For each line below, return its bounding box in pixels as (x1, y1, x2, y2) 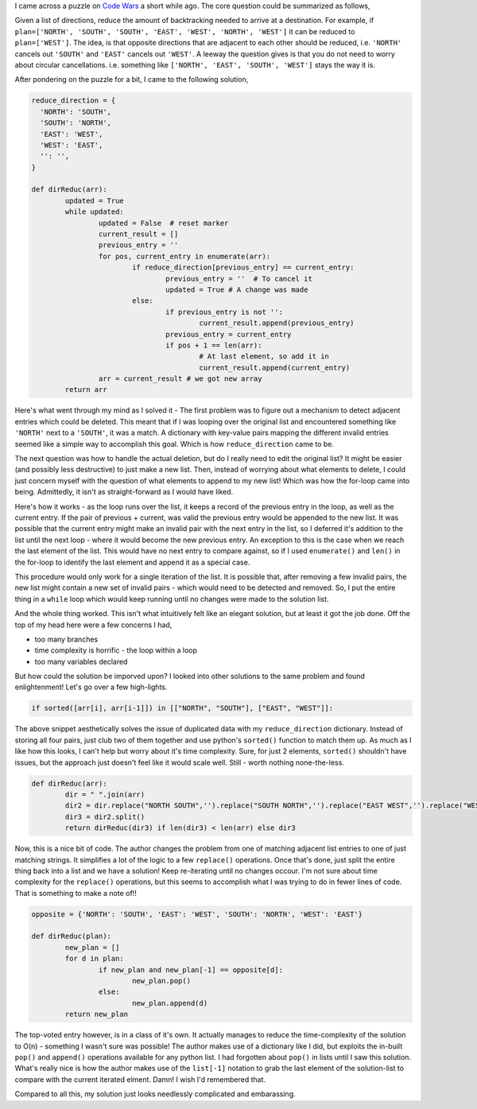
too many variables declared (34, 657, 128, 666)
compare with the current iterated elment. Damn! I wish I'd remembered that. (14, 1074, 266, 1084)
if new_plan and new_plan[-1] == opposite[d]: (98, 965, 284, 974)
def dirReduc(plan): (31, 932, 111, 941)
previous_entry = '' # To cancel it (165, 274, 313, 283)
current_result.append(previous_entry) (199, 319, 355, 328)
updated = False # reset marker (98, 219, 229, 227)
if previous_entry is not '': (165, 307, 284, 316)
